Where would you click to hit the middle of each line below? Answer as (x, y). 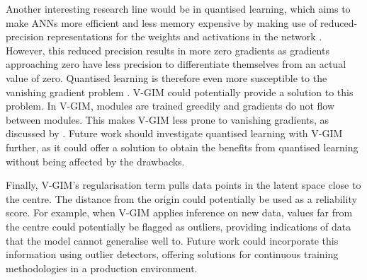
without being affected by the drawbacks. (95, 161)
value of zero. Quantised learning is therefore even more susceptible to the (166, 77)
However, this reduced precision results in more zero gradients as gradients (168, 50)
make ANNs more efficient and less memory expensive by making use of (162, 22)
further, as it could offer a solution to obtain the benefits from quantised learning (182, 147)
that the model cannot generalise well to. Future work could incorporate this (172, 240)
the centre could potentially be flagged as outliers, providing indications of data (179, 226)
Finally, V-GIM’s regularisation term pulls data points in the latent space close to (183, 185)
